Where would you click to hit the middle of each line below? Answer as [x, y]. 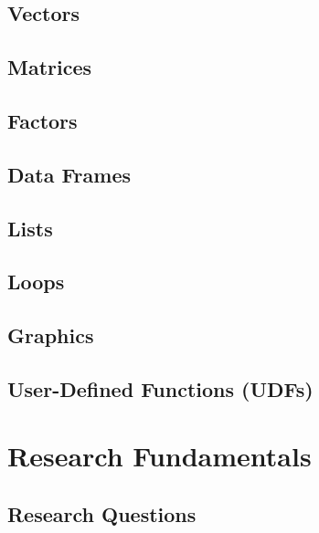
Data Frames [69, 174]
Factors [43, 120]
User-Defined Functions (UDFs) [160, 388]
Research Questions [102, 514]
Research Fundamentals [159, 456]
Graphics [51, 335]
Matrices [50, 67]
